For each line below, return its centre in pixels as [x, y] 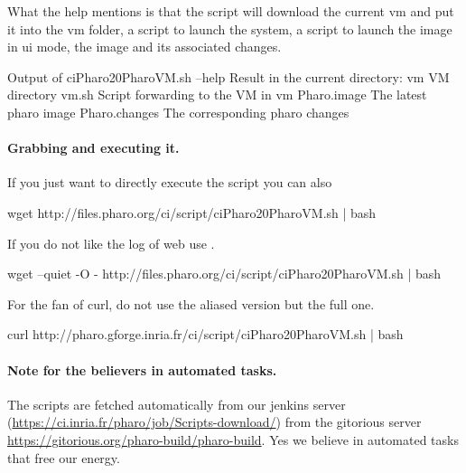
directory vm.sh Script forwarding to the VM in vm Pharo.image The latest [217, 95]
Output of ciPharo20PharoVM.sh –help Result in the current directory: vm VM [228, 76]
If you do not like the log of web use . [111, 243]
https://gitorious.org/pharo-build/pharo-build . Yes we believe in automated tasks [233, 439]
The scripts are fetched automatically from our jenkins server [177, 404]
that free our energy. [64, 457]
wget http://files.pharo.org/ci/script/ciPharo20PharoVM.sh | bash [192, 212]
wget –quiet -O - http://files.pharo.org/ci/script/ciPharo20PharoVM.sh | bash [224, 274]
